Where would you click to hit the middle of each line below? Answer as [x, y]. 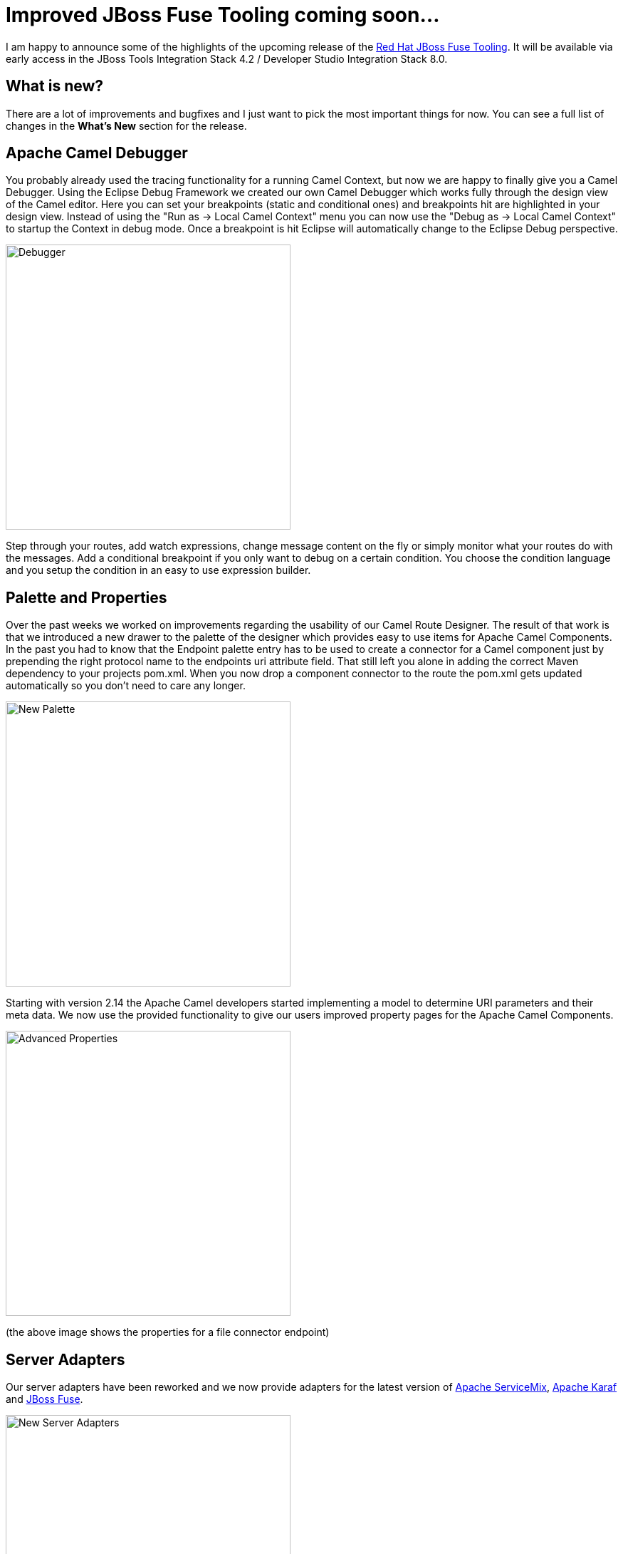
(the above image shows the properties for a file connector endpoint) [168, 1332]
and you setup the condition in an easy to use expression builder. [158, 570]
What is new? [55, 86]
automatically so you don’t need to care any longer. [126, 686]
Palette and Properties [87, 597]
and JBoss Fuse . [44, 1399]
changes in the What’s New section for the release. [126, 125]
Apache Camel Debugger [97, 153]
